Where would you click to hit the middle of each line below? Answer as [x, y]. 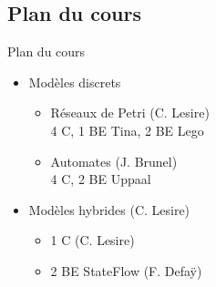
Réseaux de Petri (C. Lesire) [130, 113]
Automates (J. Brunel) [114, 161]
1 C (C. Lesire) [93, 240]
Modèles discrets [75, 82]
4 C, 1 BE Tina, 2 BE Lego [127, 130]
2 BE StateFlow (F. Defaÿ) [126, 270]
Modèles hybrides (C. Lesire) [109, 209]
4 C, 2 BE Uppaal [101, 179]
